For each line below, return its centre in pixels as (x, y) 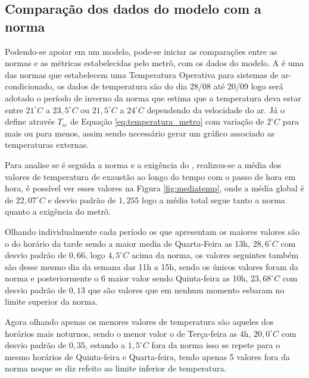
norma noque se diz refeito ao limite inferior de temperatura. (116, 368)
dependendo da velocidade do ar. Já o (216, 109)
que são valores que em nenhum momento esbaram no (186, 289)
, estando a (105, 345)
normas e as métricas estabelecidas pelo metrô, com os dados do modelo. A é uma (154, 63)
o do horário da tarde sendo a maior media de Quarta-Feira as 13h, (128, 243)
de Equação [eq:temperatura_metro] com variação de (167, 121)
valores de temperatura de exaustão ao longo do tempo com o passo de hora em (150, 176)
